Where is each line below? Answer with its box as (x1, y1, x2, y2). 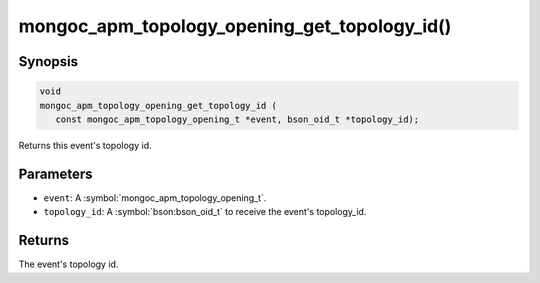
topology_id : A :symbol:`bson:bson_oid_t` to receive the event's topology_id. (43, 206, 367, 218)
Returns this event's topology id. (18, 139, 152, 151)
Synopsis (18, 53, 79, 70)
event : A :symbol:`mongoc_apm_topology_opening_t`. (43, 191, 267, 204)
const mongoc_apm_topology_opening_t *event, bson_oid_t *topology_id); (55, 113, 420, 125)
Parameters (18, 165, 93, 182)
